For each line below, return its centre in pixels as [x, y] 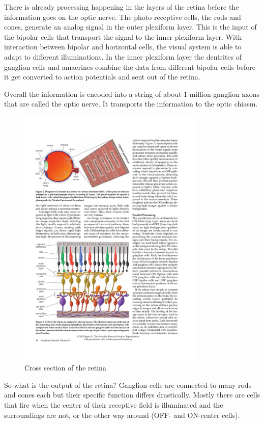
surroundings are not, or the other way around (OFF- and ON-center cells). [122, 415]
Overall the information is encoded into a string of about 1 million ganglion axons [132, 94]
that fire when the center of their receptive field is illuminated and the [114, 405]
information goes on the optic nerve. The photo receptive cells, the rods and [123, 17]
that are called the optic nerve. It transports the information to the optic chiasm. [131, 104]
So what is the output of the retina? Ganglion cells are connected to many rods [128, 385]
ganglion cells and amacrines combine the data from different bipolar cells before [130, 67]
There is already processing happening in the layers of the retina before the [122, 7]
